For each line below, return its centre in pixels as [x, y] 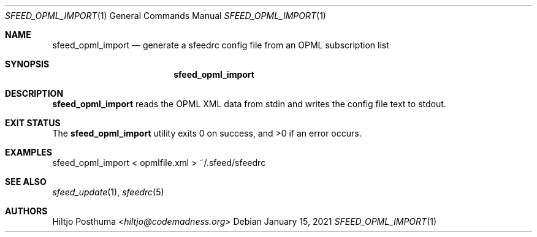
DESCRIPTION [34, 93]
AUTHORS [26, 211]
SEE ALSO [26, 182]
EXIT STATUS [33, 123]
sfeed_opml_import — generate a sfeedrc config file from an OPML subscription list [221, 45]
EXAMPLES [29, 152]
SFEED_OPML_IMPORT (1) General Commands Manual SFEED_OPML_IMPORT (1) [166, 16]
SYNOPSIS [27, 64]
